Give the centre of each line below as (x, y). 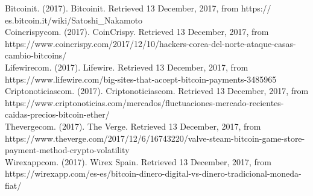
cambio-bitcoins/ (36, 55)
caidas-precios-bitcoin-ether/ (57, 114)
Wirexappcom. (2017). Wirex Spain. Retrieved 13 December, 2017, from (138, 161)
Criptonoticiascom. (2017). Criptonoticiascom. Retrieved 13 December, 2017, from (157, 91)
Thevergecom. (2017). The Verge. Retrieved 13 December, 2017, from (133, 126)
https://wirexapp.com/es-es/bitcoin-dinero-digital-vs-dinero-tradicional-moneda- (153, 173)
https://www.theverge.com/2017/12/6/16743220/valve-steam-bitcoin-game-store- (155, 138)
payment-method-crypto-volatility (67, 150)
